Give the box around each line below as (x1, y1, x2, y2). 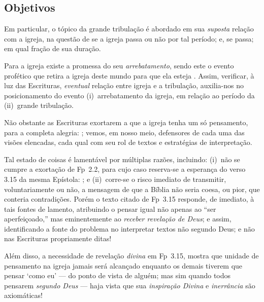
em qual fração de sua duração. (4, 43, 101, 54)
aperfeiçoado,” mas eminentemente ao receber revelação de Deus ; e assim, (4, 213, 232, 224)
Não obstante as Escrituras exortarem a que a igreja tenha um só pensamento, (4, 117, 248, 127)
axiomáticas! (4, 290, 43, 300)
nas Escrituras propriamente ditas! (4, 233, 112, 244)
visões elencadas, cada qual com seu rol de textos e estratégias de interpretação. (4, 137, 252, 147)
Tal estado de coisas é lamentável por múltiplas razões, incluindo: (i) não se (4, 154, 240, 164)
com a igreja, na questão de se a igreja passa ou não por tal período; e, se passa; (4, 33, 254, 44)
